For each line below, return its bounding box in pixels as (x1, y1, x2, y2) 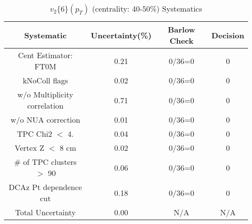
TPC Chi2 (17, 128, 52, 139)
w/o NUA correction (10, 114, 80, 125)
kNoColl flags (22, 75, 68, 86)
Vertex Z (15, 142, 45, 153)
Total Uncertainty (15, 207, 76, 218)
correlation (27, 100, 64, 111)
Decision (211, 29, 244, 41)
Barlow (168, 24, 195, 35)
